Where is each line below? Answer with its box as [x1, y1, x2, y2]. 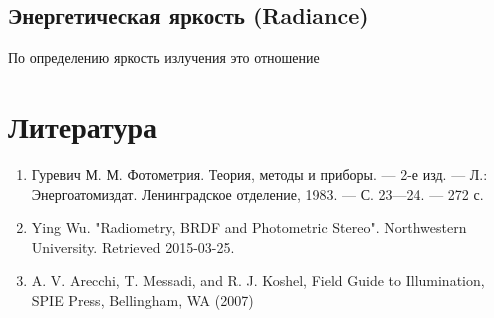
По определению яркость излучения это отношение [8, 47, 320, 68]
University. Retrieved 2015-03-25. [31, 236, 235, 257]
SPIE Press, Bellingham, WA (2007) [31, 289, 254, 310]
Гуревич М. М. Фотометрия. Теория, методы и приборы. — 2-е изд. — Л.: [31, 163, 488, 184]
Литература [8, 105, 157, 146]
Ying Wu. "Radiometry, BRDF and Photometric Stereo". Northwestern [31, 217, 467, 238]
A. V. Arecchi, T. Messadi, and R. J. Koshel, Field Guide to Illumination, [31, 270, 485, 291]
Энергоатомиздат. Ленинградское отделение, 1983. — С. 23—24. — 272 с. [31, 183, 484, 204]
